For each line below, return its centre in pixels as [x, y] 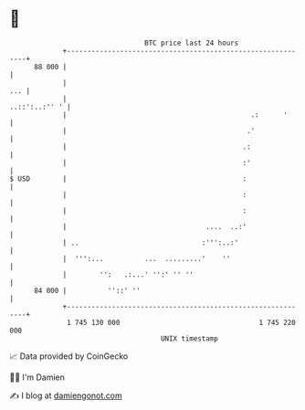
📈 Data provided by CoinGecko [69, 356]
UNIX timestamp [189, 338]
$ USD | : [128, 179]
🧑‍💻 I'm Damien [37, 377]
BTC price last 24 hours [192, 43]
